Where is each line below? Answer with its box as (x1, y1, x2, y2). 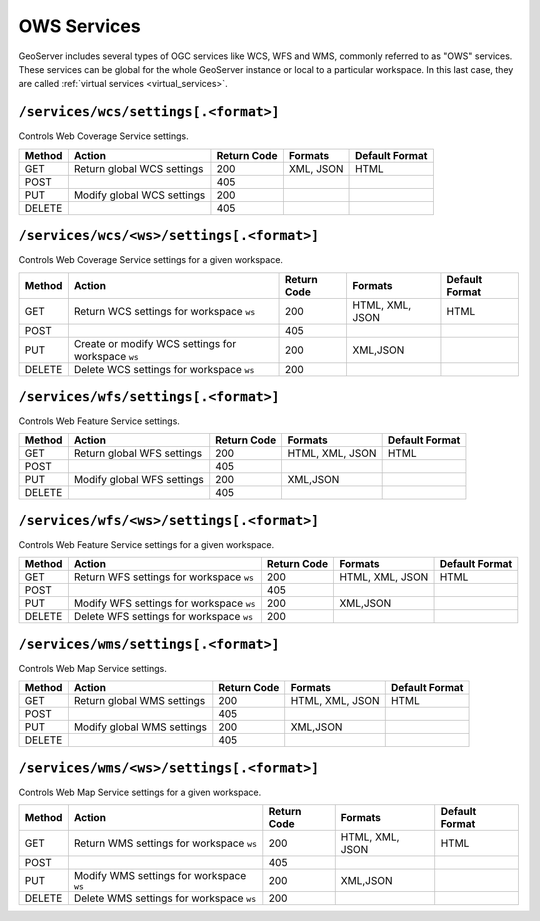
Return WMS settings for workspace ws (73, 836, 258, 850)
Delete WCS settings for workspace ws (73, 362, 255, 376)
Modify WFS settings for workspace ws (73, 596, 256, 610)
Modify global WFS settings (73, 473, 204, 487)
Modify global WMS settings (73, 720, 207, 734)
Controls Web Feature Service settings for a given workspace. (18, 538, 275, 550)
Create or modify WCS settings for (73, 336, 237, 350)
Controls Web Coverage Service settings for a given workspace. (18, 254, 284, 266)
